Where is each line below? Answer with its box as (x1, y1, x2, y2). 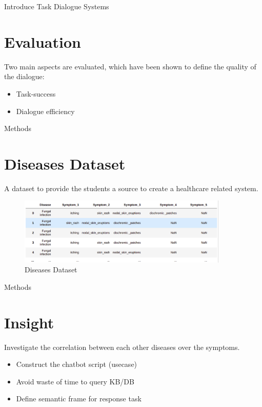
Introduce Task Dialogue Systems (4, 1, 109, 11)
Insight (4, 311, 54, 332)
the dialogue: (4, 71, 45, 82)
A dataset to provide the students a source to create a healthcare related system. (4, 182, 258, 193)
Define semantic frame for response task (16, 393, 142, 404)
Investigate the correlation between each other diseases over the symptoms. (4, 341, 240, 352)
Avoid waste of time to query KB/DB (16, 376, 134, 386)
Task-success (16, 88, 56, 99)
